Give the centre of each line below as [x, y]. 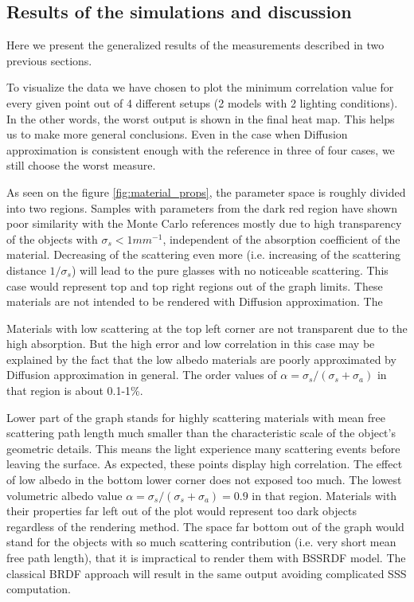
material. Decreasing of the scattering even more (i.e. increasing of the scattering [203, 254]
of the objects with [52, 238]
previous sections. [49, 60]
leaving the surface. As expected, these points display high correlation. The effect [205, 464]
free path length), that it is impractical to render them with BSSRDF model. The [206, 558]
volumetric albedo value [64, 495]
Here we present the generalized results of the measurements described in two [195, 45]
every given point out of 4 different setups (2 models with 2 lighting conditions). [202, 102]
